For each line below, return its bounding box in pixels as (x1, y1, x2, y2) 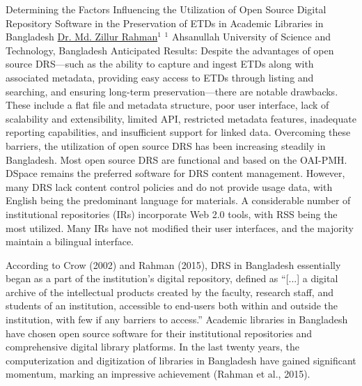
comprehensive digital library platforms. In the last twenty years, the (6, 339, 300, 354)
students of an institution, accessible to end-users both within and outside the (6, 298, 338, 313)
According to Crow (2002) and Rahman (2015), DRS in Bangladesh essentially (6, 257, 341, 272)
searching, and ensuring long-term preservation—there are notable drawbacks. (6, 84, 338, 98)
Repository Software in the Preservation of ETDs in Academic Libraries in (6, 15, 324, 30)
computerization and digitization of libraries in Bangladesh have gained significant (6, 353, 356, 367)
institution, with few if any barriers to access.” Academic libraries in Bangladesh (6, 312, 348, 327)
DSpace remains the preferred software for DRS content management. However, (6, 166, 345, 180)
